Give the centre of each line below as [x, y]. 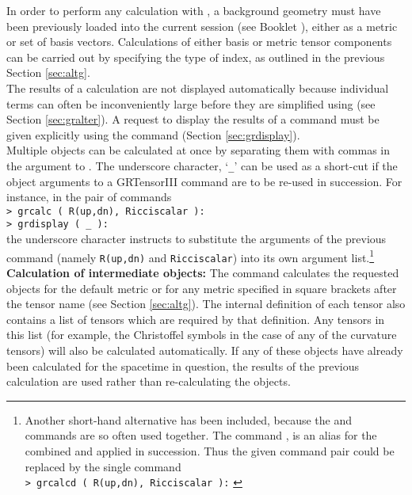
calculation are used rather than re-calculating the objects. [149, 381]
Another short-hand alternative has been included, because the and [189, 419]
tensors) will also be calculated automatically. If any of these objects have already [205, 350]
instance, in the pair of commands [89, 197]
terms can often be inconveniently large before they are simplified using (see [191, 103]
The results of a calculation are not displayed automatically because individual [198, 88]
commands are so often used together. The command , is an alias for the [201, 435]
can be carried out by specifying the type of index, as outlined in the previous [196, 57]
